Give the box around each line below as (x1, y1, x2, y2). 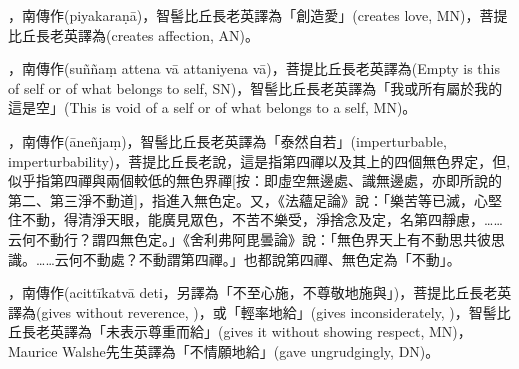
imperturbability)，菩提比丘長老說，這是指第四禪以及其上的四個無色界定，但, (8, 150, 511, 171)
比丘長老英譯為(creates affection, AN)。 (8, 24, 259, 45)
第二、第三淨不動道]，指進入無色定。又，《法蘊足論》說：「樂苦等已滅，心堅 (8, 189, 502, 210)
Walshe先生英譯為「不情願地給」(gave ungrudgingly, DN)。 (62, 340, 440, 361)
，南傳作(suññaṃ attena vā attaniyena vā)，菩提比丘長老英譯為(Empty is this (8, 58, 500, 79)
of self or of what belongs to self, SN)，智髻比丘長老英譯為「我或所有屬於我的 (8, 77, 503, 98)
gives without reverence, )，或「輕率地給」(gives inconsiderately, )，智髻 (41, 301, 497, 322)
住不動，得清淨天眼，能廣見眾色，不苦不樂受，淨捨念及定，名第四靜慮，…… (8, 209, 503, 230)
